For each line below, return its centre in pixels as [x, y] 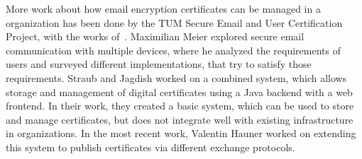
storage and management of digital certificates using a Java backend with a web [179, 92]
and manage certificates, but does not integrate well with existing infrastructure [180, 119]
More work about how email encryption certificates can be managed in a [163, 8]
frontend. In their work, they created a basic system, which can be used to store [180, 106]
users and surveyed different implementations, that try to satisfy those [159, 64]
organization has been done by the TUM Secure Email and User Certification [174, 22]
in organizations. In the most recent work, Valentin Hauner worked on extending [181, 133]
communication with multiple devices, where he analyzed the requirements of [173, 50]
